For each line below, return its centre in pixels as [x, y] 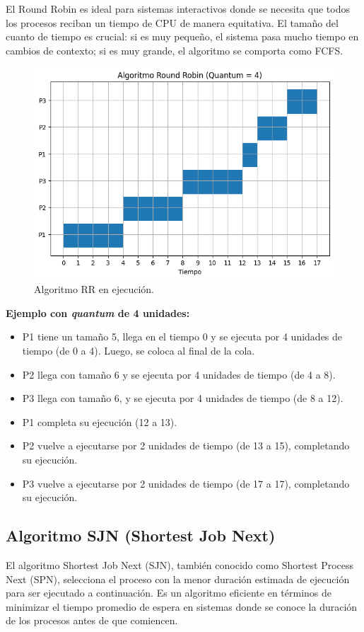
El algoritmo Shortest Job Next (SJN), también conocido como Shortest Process [180, 564]
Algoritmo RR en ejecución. [94, 289]
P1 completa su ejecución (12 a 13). [100, 421]
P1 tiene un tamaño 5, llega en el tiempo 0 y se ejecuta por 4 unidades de [182, 337]
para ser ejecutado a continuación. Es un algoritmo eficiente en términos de [169, 593]
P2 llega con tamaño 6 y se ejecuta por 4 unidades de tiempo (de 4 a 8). [179, 374]
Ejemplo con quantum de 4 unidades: [98, 312]
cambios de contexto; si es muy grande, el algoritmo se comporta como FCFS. [175, 50]
